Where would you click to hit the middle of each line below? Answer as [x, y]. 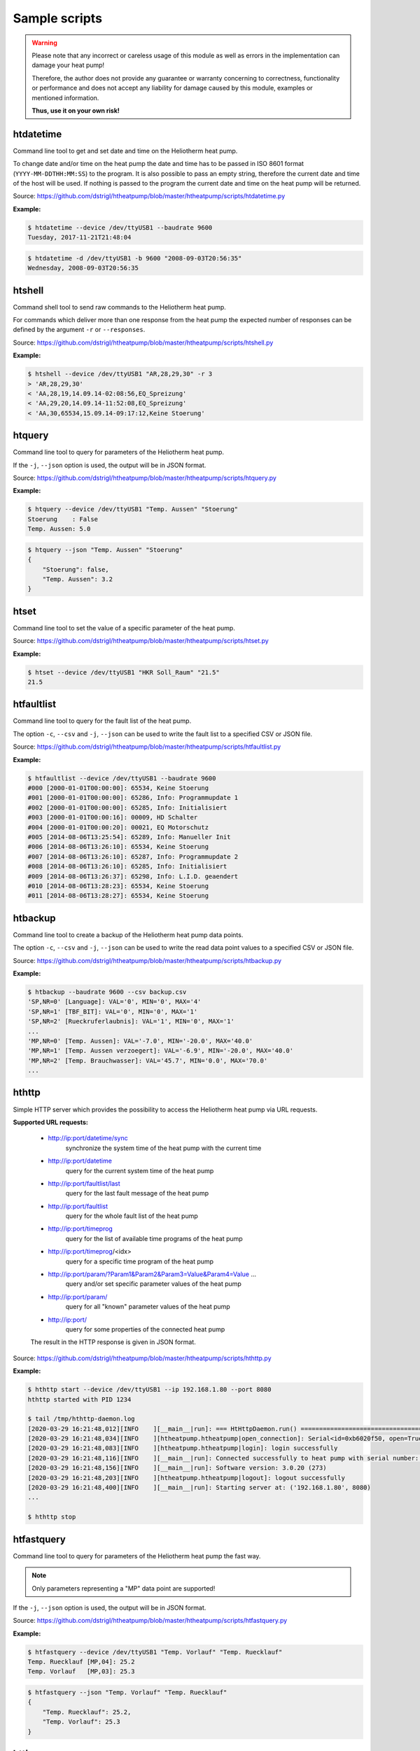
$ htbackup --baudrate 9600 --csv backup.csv [107, 992]
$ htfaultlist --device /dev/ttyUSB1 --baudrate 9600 [122, 778]
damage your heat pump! [68, 65]
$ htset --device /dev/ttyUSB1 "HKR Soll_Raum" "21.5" [124, 672]
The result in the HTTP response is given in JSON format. [113, 1342]
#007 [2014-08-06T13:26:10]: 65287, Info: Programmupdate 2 [133, 857]
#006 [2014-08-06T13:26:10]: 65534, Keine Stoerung [118, 847]
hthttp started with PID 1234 [79, 1399]
